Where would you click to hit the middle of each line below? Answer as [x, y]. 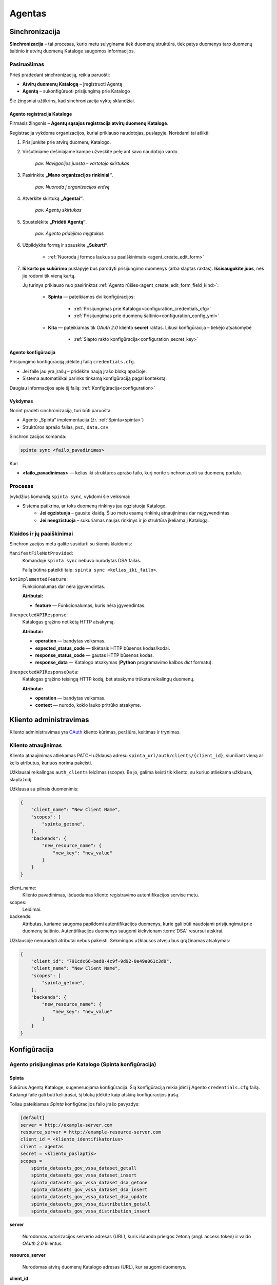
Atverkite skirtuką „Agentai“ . [53, 198]
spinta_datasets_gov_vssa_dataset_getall [84, 1168]
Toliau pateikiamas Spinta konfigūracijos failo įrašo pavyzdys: [75, 1104]
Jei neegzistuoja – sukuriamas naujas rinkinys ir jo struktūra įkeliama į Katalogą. [124, 520]
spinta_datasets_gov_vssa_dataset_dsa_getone [89, 1182]
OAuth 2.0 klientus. [43, 1243]
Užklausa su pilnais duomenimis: [44, 788]
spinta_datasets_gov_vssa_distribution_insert [91, 1211]
